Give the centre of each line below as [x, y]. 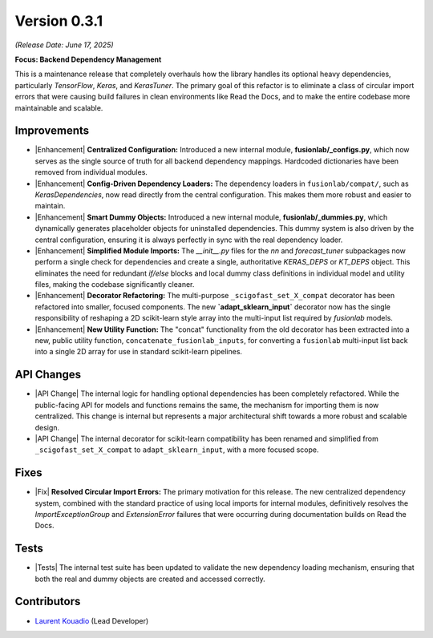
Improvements [52, 131]
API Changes [48, 375]
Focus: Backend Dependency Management [88, 59]
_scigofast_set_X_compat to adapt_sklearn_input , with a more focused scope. [177, 450]
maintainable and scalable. [59, 107]
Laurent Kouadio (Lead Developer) [92, 620]
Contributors [48, 602]
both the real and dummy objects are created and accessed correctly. [150, 579]
